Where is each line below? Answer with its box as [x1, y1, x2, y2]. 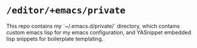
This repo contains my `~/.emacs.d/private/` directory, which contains [6, 22, 180, 29]
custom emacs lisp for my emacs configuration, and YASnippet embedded [6, 29, 192, 36]
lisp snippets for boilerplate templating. [6, 35, 104, 42]
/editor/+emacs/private [6, 5, 126, 16]
